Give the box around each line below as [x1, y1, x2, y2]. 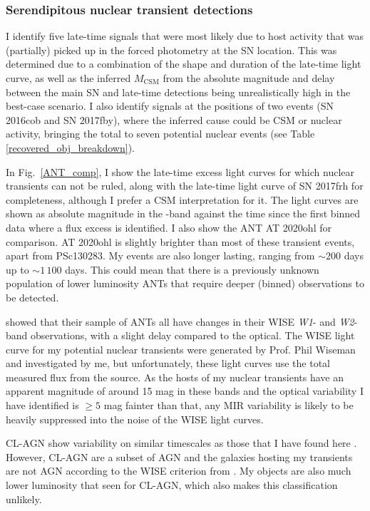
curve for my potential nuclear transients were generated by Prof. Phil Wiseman [6, 341, 356, 356]
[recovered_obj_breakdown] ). [6, 140, 135, 155]
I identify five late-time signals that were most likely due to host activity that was [6, 29, 364, 43]
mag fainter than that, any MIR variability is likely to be [103, 398, 354, 413]
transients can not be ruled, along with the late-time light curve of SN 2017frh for [6, 178, 364, 193]
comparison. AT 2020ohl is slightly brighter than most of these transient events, [6, 234, 355, 249]
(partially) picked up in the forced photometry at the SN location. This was [6, 42, 337, 57]
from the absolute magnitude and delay [163, 71, 335, 85]
